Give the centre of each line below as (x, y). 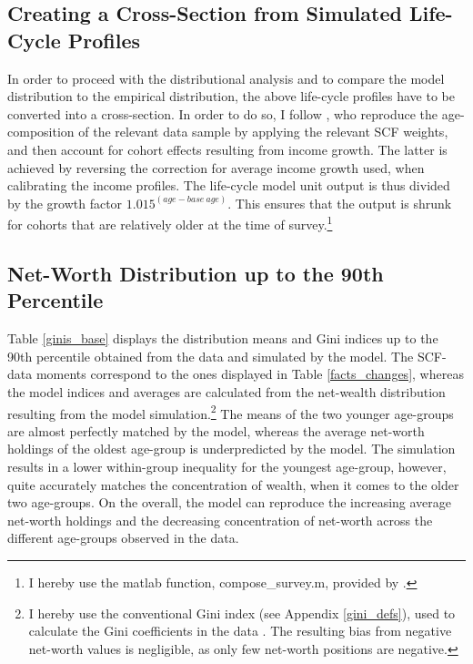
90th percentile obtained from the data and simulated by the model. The (211, 356)
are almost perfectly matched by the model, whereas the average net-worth (216, 430)
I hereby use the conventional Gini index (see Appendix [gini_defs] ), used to (242, 613)
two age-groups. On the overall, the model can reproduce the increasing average (230, 502)
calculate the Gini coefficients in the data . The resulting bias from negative (240, 631)
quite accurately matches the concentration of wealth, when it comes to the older (233, 484)
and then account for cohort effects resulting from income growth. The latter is (227, 149)
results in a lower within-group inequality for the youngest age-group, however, (227, 466)
